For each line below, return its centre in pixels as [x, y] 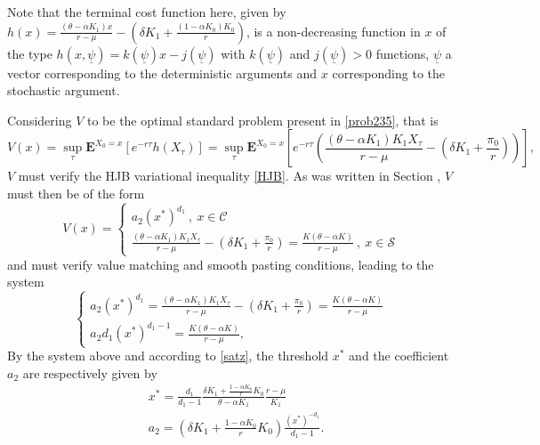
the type [30, 53]
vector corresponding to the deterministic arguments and [162, 73]
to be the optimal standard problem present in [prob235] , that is [262, 120]
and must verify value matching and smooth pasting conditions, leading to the [221, 264]
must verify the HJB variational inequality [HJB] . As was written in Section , [230, 176]
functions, [403, 53]
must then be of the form [76, 193]
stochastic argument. [64, 90]
